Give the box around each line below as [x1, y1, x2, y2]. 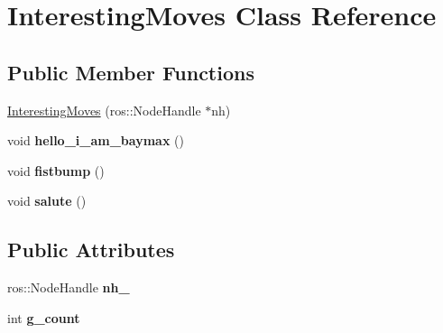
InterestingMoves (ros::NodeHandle [7, 100, 201, 119]
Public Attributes [7, 236, 175, 264]
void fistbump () [7, 161, 105, 180]
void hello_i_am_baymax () [7, 131, 184, 150]
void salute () [7, 191, 87, 210]
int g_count [7, 308, 80, 327]
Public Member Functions [7, 58, 254, 86]
